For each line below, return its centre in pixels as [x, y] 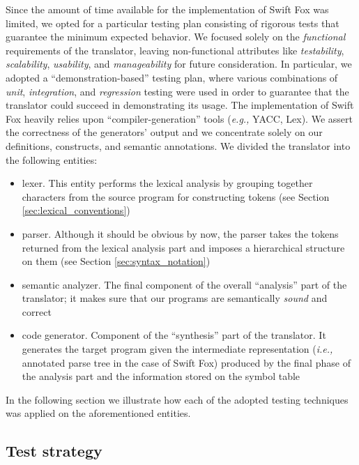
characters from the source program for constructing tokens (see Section [176, 196]
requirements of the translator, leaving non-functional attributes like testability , [175, 50]
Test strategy [54, 451]
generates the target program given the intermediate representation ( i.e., [177, 349]
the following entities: [52, 159]
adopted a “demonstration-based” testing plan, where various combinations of [172, 77]
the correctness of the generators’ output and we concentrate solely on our [164, 132]
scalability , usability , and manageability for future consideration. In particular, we [179, 64]
